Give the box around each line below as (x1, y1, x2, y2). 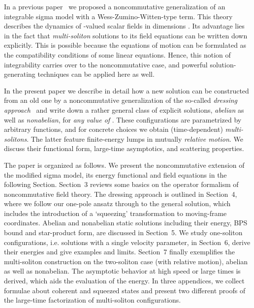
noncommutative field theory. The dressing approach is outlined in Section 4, (4, 188, 237, 199)
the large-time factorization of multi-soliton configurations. (4, 295, 181, 305)
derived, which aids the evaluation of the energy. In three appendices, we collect (4, 276, 245, 286)
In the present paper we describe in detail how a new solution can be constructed (4, 85, 249, 95)
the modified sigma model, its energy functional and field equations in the (4, 169, 227, 180)
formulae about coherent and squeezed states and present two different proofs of (4, 285, 246, 295)
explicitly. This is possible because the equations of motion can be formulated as (4, 40, 247, 50)
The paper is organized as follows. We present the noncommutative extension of (4, 159, 245, 170)
